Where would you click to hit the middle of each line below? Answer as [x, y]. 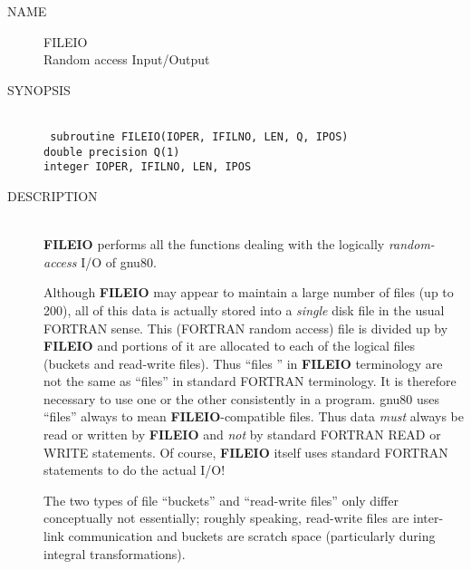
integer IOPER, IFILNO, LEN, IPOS [148, 167]
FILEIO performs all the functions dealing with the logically [214, 244]
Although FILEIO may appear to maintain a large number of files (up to [249, 292]
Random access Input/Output [127, 59]
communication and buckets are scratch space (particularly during [252, 536]
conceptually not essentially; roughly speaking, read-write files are [226, 518]
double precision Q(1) [112, 152]
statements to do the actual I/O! [135, 470]
